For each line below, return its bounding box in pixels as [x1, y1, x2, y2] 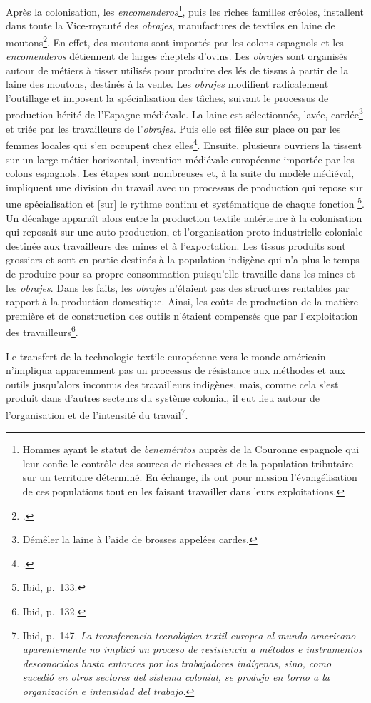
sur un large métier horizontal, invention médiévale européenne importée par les [6, 151, 355, 166]
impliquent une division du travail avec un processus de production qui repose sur [6, 179, 363, 194]
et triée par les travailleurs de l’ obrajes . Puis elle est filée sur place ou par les [6, 121, 341, 136]
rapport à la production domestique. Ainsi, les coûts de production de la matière [6, 294, 359, 309]
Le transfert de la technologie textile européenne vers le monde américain [6, 348, 326, 363]
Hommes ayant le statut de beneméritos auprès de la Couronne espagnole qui [22, 442, 360, 457]
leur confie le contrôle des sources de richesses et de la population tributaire [22, 455, 353, 470]
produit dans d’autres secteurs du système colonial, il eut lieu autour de [6, 390, 320, 405]
